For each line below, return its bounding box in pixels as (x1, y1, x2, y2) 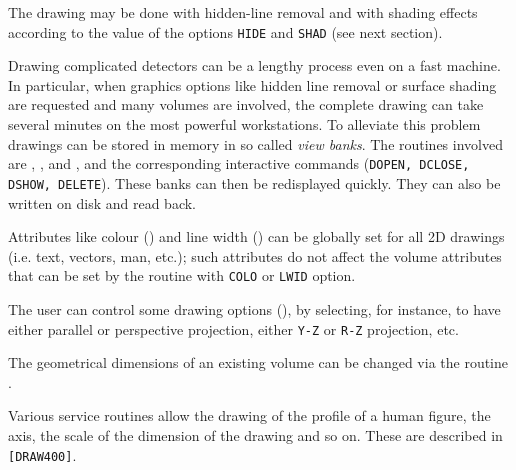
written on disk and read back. (8, 192, 197, 213)
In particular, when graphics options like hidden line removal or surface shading (8, 74, 497, 95)
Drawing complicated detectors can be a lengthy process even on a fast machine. (8, 55, 501, 76)
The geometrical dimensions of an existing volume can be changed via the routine (8, 352, 509, 373)
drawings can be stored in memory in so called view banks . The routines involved (8, 133, 503, 154)
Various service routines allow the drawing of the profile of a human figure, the (8, 405, 491, 426)
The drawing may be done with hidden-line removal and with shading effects (8, 2, 478, 22)
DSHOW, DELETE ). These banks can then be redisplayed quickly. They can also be (8, 172, 501, 193)
